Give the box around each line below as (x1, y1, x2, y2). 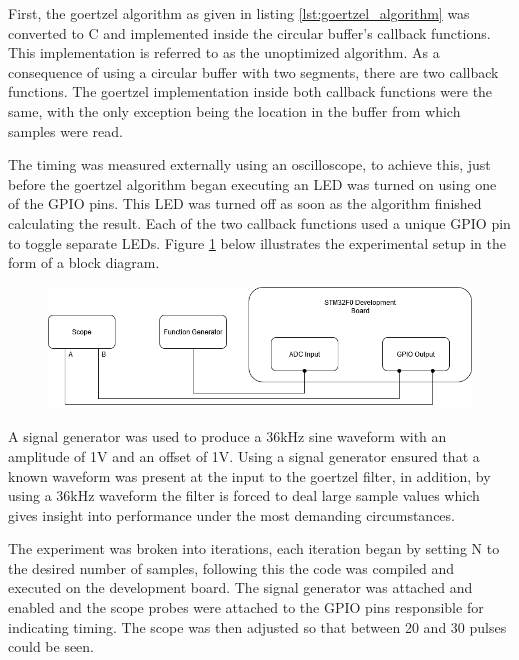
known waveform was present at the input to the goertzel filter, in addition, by (8, 465, 491, 486)
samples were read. (8, 120, 123, 141)
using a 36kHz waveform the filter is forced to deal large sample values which (8, 485, 480, 506)
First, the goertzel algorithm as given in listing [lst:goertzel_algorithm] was (8, 3, 470, 23)
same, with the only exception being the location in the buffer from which (8, 100, 461, 121)
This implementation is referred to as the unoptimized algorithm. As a (8, 42, 440, 63)
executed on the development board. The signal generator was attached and (8, 577, 473, 598)
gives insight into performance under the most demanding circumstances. (8, 504, 455, 525)
